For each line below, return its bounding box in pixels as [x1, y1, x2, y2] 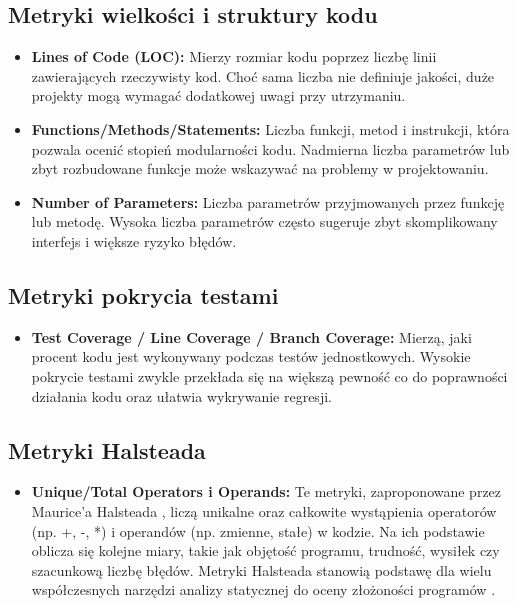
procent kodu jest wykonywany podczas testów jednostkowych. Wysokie [31, 346, 471, 367]
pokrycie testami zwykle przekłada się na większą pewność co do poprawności [31, 365, 508, 386]
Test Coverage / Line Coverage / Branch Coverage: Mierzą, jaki [31, 326, 472, 347]
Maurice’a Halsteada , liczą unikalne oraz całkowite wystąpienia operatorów [31, 500, 497, 521]
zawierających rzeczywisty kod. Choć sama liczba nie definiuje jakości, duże [31, 65, 495, 86]
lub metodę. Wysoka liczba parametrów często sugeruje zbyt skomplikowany [31, 211, 498, 232]
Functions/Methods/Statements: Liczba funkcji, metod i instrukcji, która [31, 118, 510, 139]
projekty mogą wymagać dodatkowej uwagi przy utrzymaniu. [31, 85, 406, 106]
